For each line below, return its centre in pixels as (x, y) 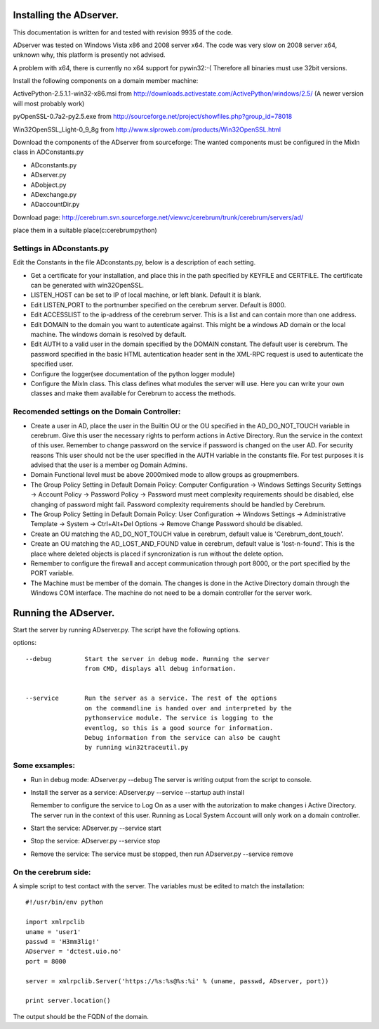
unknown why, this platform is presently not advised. (89, 55)
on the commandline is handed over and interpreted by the (188, 708)
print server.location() (68, 1001)
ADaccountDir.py (55, 205)
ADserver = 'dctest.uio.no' (74, 952)
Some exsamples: (44, 765)
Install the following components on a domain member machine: (106, 81)
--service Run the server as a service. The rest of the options (151, 698)
